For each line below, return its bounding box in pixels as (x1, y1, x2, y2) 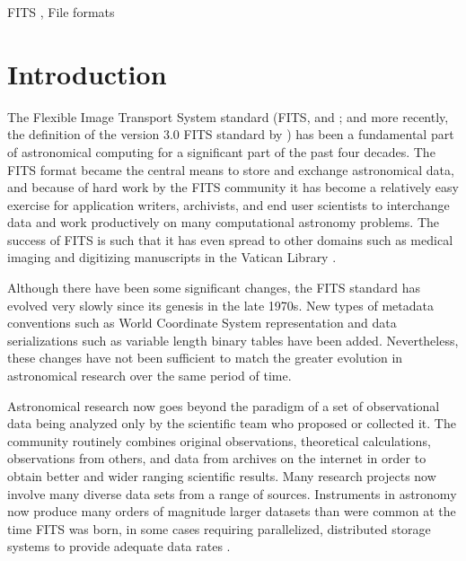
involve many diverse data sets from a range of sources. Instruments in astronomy (7, 484, 457, 503)
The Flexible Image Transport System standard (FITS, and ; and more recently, (7, 107, 449, 126)
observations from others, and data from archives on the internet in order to (7, 449, 426, 468)
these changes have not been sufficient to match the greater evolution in (7, 348, 403, 367)
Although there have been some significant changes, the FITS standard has (7, 278, 420, 297)
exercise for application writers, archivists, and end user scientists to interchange (7, 195, 450, 214)
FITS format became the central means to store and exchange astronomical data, (7, 160, 454, 179)
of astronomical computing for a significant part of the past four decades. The (7, 142, 435, 161)
